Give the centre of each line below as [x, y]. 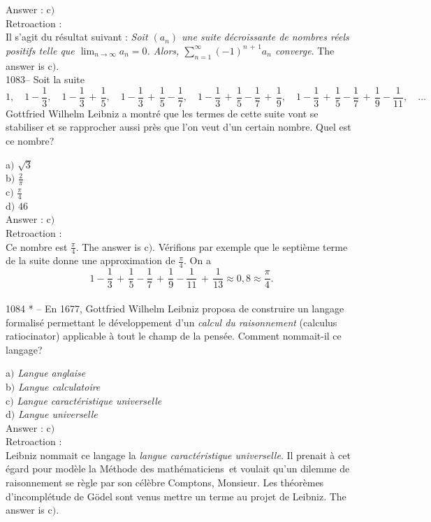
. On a [197, 260]
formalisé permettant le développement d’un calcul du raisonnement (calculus [171, 322]
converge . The [305, 50]
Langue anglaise [52, 373]
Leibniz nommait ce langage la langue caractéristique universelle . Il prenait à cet [178, 455]
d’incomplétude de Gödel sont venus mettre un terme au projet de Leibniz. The [176, 496]
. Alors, [163, 50]
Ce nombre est [37, 246]
